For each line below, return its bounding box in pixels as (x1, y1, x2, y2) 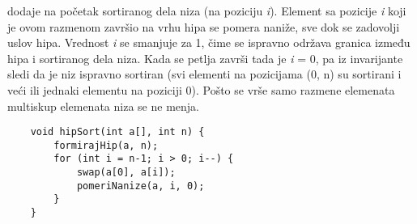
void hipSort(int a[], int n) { (30, 126, 205, 138)
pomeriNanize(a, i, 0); (76, 180, 205, 192)
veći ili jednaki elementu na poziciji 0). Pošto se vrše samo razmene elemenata (7, 81, 395, 98)
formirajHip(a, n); (53, 139, 159, 151)
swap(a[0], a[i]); (76, 167, 176, 179)
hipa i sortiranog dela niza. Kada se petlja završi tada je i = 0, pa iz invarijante (7, 49, 403, 66)
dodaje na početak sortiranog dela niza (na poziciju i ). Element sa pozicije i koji (7, 2, 406, 19)
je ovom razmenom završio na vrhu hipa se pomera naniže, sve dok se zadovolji (7, 18, 400, 35)
